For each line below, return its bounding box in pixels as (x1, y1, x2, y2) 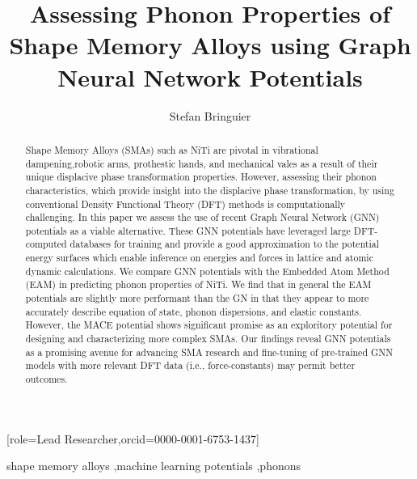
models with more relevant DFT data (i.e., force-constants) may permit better (25, 358, 356, 372)
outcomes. (25, 372, 68, 386)
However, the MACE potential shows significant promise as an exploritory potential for (25, 318, 393, 332)
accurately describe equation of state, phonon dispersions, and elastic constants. (25, 304, 362, 318)
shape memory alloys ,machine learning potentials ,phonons (6, 457, 301, 474)
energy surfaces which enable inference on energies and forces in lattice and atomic (25, 251, 373, 265)
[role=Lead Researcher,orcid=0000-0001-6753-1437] (6, 430, 259, 447)
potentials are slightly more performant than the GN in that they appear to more (25, 291, 369, 305)
